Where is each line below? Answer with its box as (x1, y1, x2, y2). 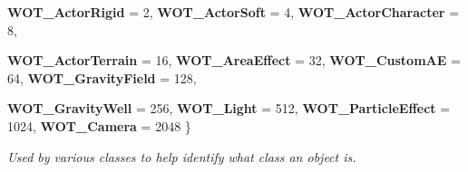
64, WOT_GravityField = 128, (7, 68, 197, 87)
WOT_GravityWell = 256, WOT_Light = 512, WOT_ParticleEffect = (7, 99, 451, 118)
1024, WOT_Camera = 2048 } (7, 116, 191, 135)
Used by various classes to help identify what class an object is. (7, 147, 356, 166)
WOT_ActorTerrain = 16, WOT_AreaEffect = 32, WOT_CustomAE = (7, 51, 461, 70)
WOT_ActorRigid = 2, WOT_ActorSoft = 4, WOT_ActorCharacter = (7, 3, 460, 21)
